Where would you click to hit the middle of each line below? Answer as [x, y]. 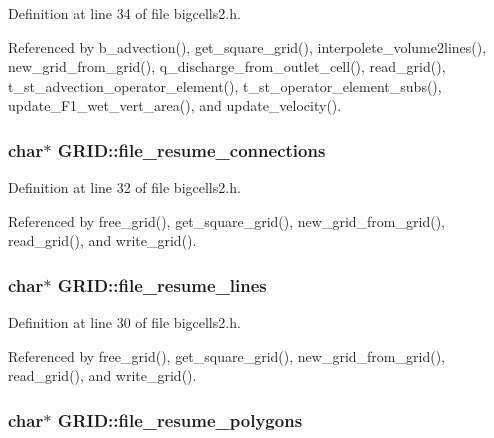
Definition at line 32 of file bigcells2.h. [124, 187]
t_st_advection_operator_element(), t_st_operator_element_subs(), [225, 85]
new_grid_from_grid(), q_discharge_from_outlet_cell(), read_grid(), [227, 66]
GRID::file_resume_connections [191, 149]
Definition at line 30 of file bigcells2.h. [124, 322]
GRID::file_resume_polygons [180, 419]
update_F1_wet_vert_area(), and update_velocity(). [175, 105]
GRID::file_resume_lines [162, 284]
